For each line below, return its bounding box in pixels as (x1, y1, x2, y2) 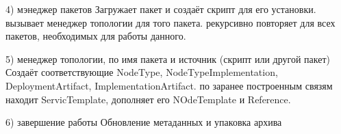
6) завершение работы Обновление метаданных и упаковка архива (5, 115, 282, 129)
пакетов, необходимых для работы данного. (5, 29, 186, 43)
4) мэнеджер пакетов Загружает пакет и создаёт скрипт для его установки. (5, 2, 316, 16)
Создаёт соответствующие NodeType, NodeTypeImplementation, (5, 65, 278, 79)
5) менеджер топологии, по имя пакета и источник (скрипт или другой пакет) (5, 51, 331, 66)
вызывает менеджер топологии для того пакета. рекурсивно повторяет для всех (5, 15, 336, 29)
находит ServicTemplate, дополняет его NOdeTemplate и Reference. (5, 92, 291, 106)
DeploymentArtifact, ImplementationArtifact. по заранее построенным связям (5, 78, 333, 92)
